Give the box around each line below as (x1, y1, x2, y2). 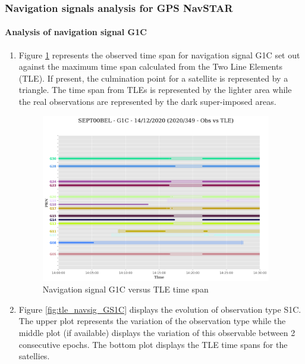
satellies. (18, 350, 50, 362)
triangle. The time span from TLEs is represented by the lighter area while (18, 83, 292, 96)
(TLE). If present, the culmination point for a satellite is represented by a (18, 71, 288, 84)
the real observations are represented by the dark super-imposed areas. (18, 95, 276, 108)
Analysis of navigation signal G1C (5, 26, 147, 38)
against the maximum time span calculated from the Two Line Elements (18, 60, 282, 73)
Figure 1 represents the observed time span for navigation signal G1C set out (18, 48, 300, 61)
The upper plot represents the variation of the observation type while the (18, 315, 286, 327)
